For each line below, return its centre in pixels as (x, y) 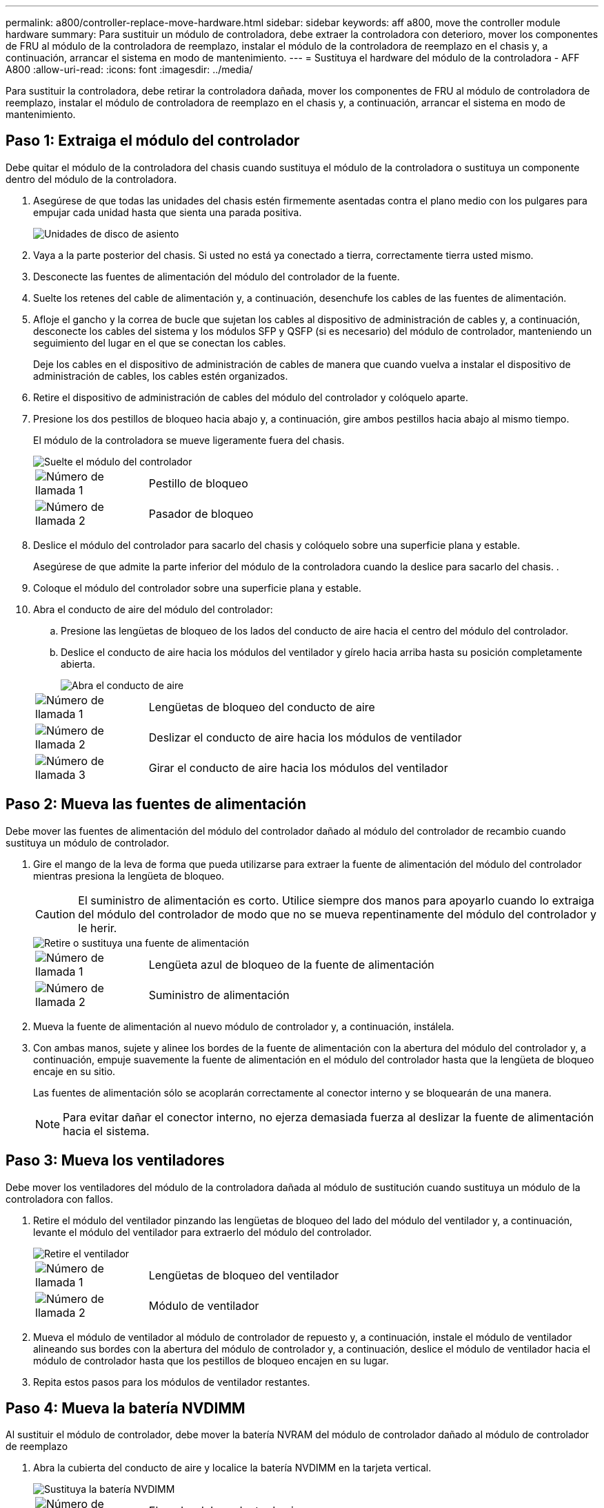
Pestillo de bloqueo (198, 483)
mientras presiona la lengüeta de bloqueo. (129, 876)
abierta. (78, 664)
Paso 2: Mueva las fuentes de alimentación (156, 804)
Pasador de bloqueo (201, 513)
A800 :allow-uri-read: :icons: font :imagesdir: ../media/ (129, 69)
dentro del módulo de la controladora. (91, 179)
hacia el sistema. (106, 1131)
